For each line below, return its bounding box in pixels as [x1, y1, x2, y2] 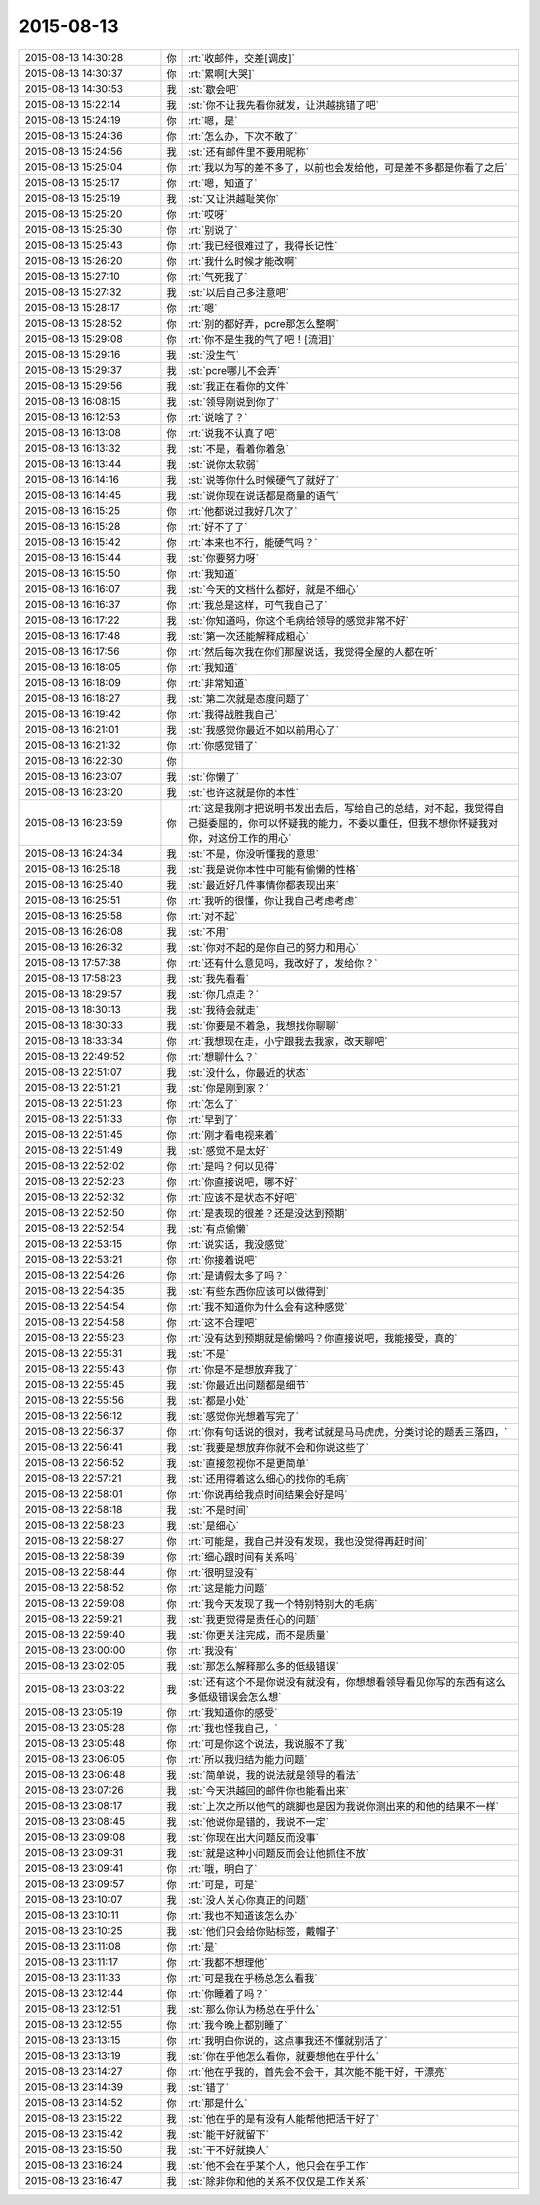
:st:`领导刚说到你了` [187, 395, 280, 409]
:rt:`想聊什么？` [187, 1050, 258, 1064]
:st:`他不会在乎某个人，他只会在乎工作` [187, 2158, 370, 2172]
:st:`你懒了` [187, 770, 240, 784]
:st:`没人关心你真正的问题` [187, 1893, 310, 1907]
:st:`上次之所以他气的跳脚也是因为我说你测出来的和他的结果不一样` [187, 1799, 500, 1813]
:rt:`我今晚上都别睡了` [187, 2018, 288, 2032]
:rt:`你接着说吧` [187, 1253, 258, 1267]
